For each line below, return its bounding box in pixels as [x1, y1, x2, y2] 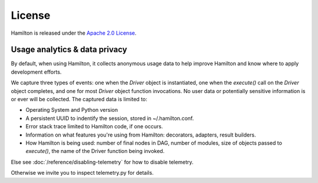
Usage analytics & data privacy [11, 45, 128, 55]
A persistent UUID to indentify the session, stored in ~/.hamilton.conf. [25, 115, 194, 122]
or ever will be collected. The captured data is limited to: [11, 96, 147, 103]
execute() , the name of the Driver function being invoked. [25, 148, 165, 155]
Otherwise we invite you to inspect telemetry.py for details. [11, 169, 154, 177]
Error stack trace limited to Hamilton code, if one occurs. [25, 123, 163, 130]
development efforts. [11, 68, 62, 75]
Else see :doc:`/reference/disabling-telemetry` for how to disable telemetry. [11, 158, 194, 165]
